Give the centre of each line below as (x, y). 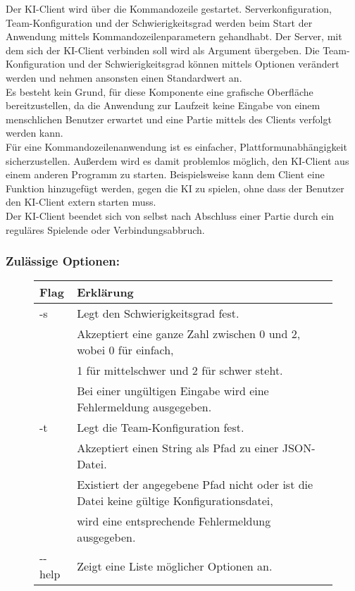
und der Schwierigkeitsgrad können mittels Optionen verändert (204, 64)
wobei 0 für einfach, (125, 350)
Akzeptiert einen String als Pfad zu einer (178, 448)
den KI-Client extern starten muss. (81, 202)
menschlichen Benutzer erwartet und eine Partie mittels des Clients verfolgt (169, 119)
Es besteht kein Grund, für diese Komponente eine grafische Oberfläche (160, 91)
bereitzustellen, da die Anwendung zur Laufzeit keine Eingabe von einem (163, 105)
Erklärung (105, 292)
